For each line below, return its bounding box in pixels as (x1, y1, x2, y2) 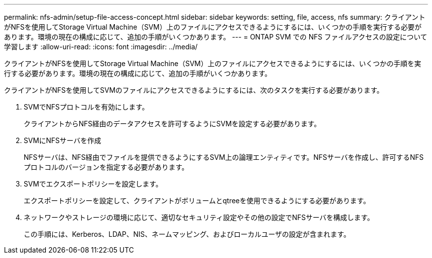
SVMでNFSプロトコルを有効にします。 (24, 103, 149, 111)
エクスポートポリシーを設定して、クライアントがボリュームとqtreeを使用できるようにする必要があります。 (24, 196, 370, 205)
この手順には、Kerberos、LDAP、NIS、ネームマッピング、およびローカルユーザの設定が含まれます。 (24, 230, 351, 238)
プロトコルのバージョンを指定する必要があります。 (24, 163, 189, 171)
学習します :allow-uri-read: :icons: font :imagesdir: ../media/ (4, 42, 198, 51)
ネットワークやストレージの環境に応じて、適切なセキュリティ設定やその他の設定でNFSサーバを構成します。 (24, 213, 374, 221)
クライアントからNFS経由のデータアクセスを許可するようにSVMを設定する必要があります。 (24, 119, 321, 128)
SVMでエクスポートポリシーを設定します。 (24, 180, 163, 188)
